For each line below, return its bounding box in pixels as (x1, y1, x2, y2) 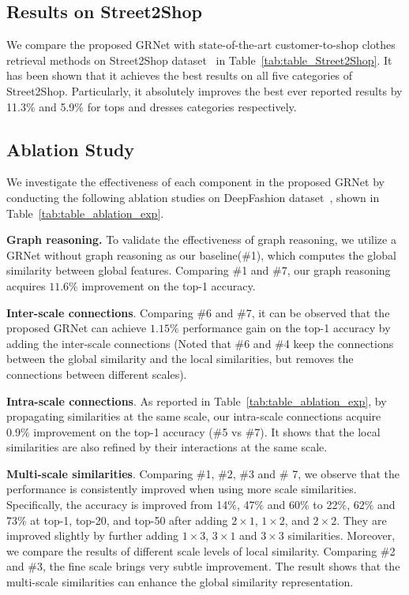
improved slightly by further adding (6, 527, 179, 544)
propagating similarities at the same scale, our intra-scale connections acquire (6, 408, 381, 425)
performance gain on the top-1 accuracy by (182, 320, 391, 336)
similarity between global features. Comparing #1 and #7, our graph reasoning (6, 262, 391, 279)
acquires (6, 277, 46, 294)
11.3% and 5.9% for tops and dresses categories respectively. (6, 98, 297, 114)
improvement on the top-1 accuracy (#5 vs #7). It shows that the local (33, 423, 381, 440)
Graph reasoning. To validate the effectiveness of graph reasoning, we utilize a (6, 231, 396, 248)
